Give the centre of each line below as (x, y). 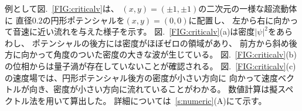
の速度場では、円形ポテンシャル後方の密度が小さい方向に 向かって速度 (141, 77)
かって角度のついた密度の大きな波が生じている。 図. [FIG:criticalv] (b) (163, 54)
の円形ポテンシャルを (84, 20)
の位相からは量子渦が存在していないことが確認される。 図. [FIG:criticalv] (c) (150, 65)
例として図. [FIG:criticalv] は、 (62, 8)
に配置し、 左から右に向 (235, 20)
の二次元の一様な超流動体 (248, 8)
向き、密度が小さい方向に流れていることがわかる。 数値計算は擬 (153, 89)
